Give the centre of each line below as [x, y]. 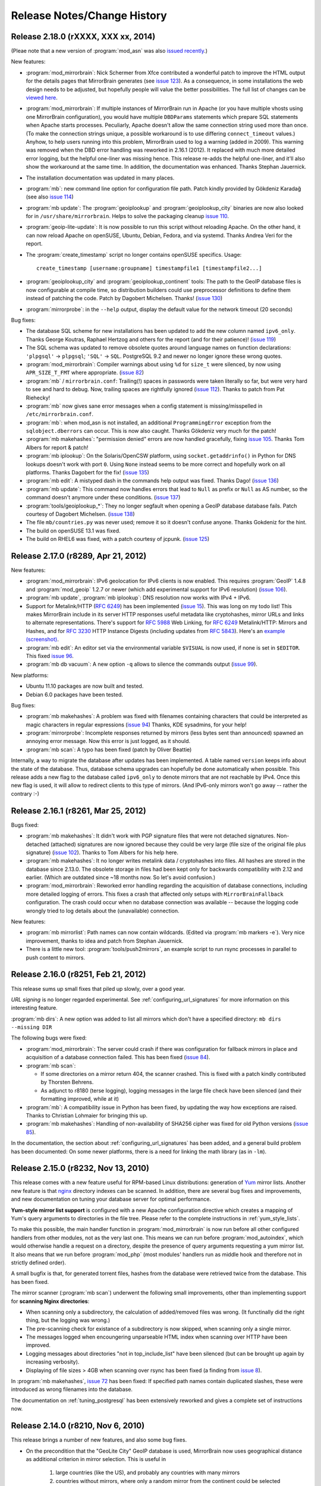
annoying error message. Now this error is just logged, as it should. [108, 741]
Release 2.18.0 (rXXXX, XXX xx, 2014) [83, 37]
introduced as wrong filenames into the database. [72, 1389]
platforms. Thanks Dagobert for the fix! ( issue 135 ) [88, 473]
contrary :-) [25, 794]
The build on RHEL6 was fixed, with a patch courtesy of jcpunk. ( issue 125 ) [118, 539]
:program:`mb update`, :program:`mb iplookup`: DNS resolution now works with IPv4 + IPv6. [138, 598]
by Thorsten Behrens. [67, 1082]
